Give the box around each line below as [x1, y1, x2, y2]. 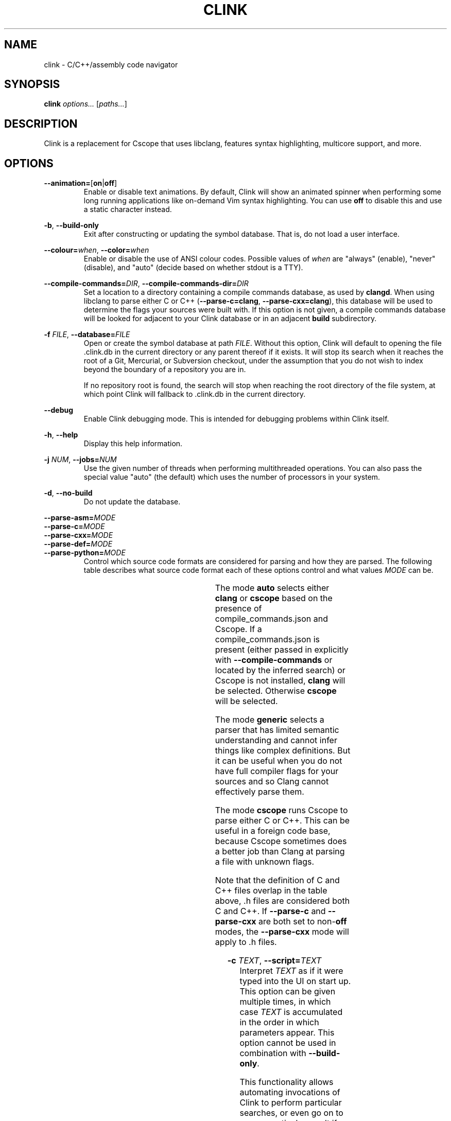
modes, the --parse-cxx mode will [215, 926, 349, 937]
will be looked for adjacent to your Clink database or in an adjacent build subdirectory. [83, 314, 377, 323]
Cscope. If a [215, 624, 262, 635]
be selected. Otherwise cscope [215, 686, 337, 696]
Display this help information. [83, 439, 183, 448]
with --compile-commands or [215, 655, 333, 665]
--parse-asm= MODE [44, 513, 116, 522]
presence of [215, 603, 262, 614]
